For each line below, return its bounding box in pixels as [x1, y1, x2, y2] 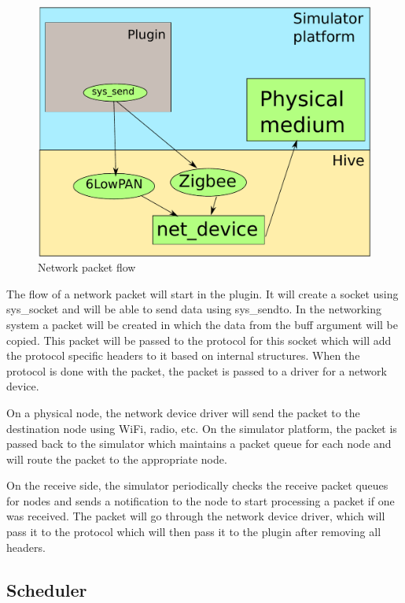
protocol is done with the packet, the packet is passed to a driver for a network [6, 362, 387, 379]
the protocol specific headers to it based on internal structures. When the [6, 347, 360, 364]
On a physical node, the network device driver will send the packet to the [6, 404, 360, 420]
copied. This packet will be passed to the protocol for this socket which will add [6, 331, 392, 348]
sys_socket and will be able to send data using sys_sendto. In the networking [6, 301, 382, 317]
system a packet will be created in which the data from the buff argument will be [6, 316, 399, 332]
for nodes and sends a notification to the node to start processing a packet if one [6, 492, 395, 509]
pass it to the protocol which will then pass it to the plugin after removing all [6, 523, 381, 540]
